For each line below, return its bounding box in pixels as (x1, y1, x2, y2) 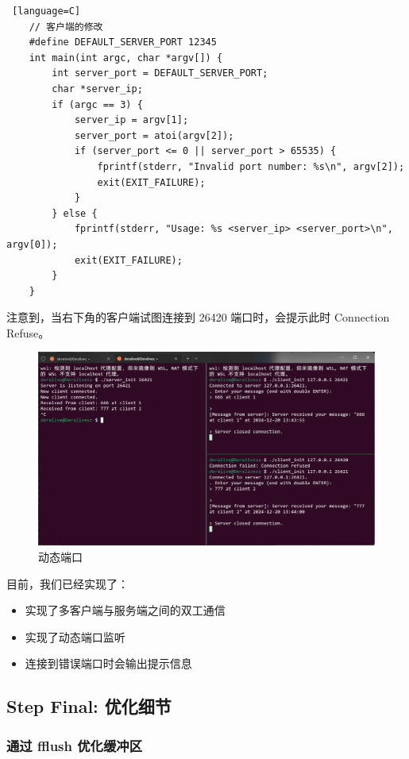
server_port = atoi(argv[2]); (74, 129, 234, 141)
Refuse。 (6, 324, 50, 341)
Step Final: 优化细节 (6, 694, 172, 719)
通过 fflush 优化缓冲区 (6, 735, 143, 755)
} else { (52, 207, 98, 219)
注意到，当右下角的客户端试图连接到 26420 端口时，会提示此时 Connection (6, 309, 390, 326)
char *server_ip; (52, 83, 143, 94)
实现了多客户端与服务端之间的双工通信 (25, 602, 226, 618)
